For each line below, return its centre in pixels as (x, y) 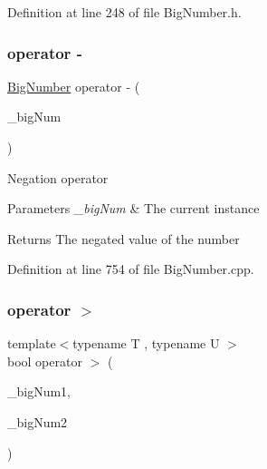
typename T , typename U (146, 343)
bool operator (45, 361)
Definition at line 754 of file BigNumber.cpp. (131, 269)
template (32, 343)
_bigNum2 (38, 421)
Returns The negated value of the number (124, 238)
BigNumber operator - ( (74, 86)
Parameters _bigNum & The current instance (133, 208)
